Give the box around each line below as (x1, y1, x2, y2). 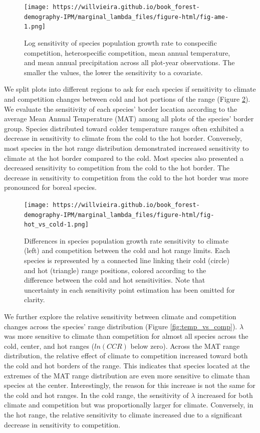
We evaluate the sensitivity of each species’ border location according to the (4, 103, 237, 114)
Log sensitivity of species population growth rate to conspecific (24, 37, 217, 48)
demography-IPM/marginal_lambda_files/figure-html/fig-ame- (24, 13, 229, 21)
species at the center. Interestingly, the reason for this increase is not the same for (4, 380, 255, 390)
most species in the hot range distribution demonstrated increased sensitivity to (4, 142, 249, 153)
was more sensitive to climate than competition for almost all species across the (4, 331, 248, 341)
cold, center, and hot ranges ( (4, 340, 95, 351)
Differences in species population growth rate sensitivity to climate (24, 235, 229, 246)
